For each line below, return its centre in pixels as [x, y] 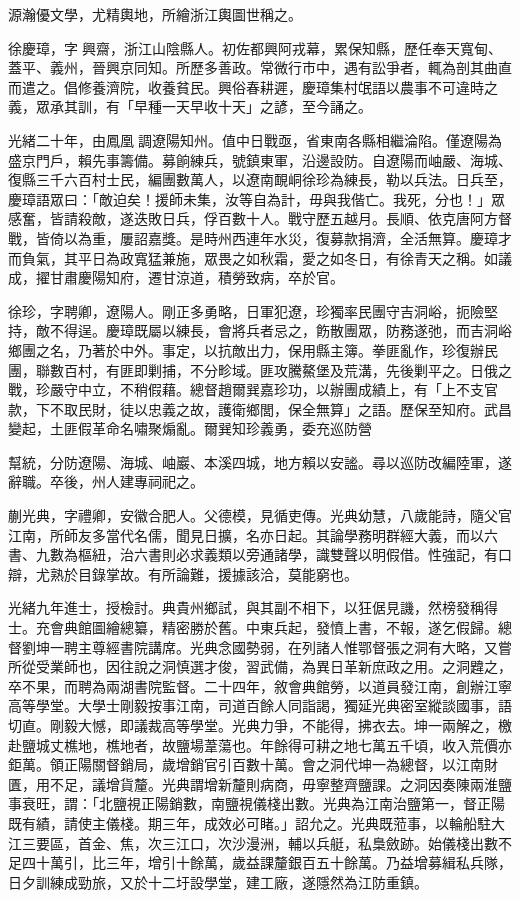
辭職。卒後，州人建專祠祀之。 [106, 481]
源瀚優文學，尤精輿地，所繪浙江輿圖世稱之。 [155, 14]
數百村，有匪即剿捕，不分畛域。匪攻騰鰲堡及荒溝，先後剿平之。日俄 [273, 369]
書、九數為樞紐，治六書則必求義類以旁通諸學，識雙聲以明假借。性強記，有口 [260, 554]
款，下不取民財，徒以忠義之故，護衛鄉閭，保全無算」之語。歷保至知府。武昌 [260, 408]
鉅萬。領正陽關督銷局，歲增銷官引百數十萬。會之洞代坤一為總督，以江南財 [253, 764]
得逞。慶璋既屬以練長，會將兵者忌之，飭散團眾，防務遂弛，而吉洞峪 [287, 330]
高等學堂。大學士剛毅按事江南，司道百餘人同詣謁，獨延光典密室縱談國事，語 [260, 705]
